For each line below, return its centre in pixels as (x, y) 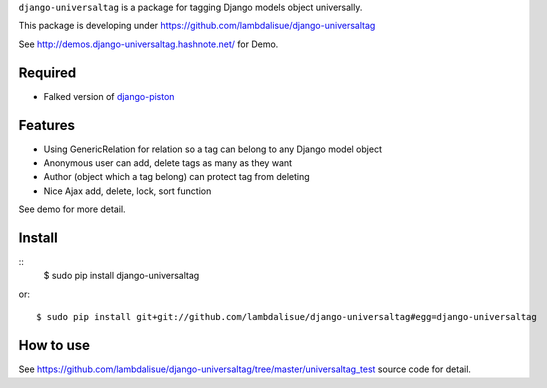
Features (46, 125)
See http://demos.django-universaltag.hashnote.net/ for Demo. (148, 44)
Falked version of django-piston (109, 96)
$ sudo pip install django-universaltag (121, 276)
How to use (54, 345)
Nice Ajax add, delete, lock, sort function (127, 191)
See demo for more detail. (72, 209)
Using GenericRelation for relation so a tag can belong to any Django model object (212, 149)
